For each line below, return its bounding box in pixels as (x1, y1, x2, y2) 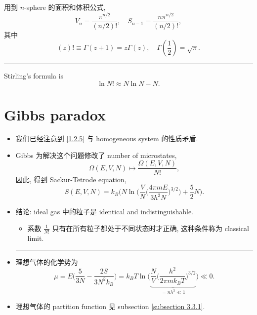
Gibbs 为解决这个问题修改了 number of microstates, (15, 150, 177, 160)
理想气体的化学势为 (15, 257, 78, 267)
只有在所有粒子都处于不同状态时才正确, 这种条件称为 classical (52, 223, 249, 233)
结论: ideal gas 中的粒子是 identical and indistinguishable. (15, 206, 194, 217)
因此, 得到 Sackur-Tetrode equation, (15, 174, 127, 185)
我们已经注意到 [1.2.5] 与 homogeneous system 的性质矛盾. (15, 133, 198, 144)
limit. (27, 233, 44, 243)
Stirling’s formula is (4, 71, 64, 81)
